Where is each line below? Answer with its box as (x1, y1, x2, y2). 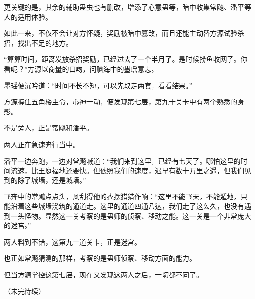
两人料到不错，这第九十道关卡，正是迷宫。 (4, 236, 141, 247)
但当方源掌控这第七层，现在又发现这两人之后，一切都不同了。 (4, 269, 203, 279)
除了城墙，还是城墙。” (17, 174, 86, 185)
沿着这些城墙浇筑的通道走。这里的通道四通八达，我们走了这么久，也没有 (10, 200, 244, 211)
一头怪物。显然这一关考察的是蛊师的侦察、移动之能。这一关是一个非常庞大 (10, 210, 251, 221)
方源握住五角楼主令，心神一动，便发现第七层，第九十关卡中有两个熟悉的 (4, 97, 237, 107)
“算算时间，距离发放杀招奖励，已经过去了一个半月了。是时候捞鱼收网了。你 (4, 54, 248, 64)
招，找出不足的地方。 (4, 37, 73, 48)
